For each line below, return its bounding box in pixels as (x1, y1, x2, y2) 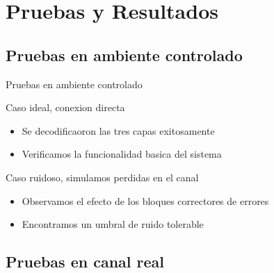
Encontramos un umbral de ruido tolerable (22, 217, 204, 231)
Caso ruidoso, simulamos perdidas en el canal (6, 169, 199, 184)
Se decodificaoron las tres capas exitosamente (22, 123, 215, 138)
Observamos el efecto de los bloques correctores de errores (22, 193, 269, 208)
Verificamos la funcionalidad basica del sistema (22, 147, 222, 161)
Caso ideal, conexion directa (6, 100, 125, 115)
